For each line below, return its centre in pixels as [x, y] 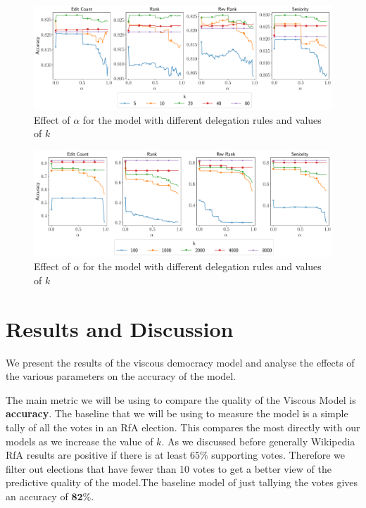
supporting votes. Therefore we [278, 455]
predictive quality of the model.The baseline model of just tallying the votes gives [182, 482]
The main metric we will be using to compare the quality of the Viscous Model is [181, 399]
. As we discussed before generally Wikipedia [258, 441]
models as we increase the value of [80, 441]
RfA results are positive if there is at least [96, 455]
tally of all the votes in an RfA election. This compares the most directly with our [183, 427]
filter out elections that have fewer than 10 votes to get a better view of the [169, 468]
